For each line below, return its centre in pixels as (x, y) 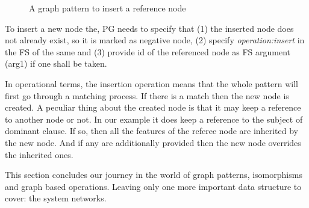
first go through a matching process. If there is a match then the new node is (147, 95)
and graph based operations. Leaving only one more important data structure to (153, 186)
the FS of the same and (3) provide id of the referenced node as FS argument (148, 51)
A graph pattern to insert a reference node (108, 8)
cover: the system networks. (56, 198)
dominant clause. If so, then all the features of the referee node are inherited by (151, 131)
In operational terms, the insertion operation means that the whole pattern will (151, 83)
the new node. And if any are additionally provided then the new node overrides (153, 142)
